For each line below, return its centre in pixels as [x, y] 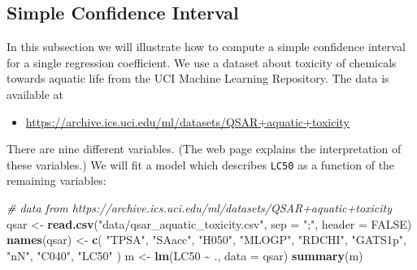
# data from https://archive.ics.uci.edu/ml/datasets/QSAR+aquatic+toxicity [200, 208]
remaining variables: [56, 180]
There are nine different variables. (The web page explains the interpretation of [204, 149]
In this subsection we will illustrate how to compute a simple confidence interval [206, 47]
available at [35, 94]
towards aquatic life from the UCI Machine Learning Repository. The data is [198, 78]
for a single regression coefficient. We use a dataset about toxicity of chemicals [202, 62]
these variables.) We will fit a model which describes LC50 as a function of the [201, 164]
